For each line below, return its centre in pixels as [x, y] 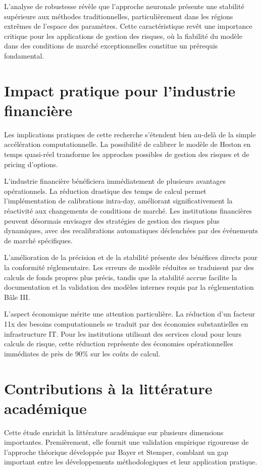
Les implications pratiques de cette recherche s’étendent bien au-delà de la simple [130, 134]
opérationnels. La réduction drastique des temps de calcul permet [105, 191]
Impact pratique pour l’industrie [120, 90]
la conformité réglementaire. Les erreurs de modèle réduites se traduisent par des [129, 267]
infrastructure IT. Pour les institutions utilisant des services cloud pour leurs [123, 333]
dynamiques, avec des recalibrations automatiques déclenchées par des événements [131, 230]
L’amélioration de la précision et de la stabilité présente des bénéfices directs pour [131, 257]
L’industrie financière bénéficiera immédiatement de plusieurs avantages [115, 181]
